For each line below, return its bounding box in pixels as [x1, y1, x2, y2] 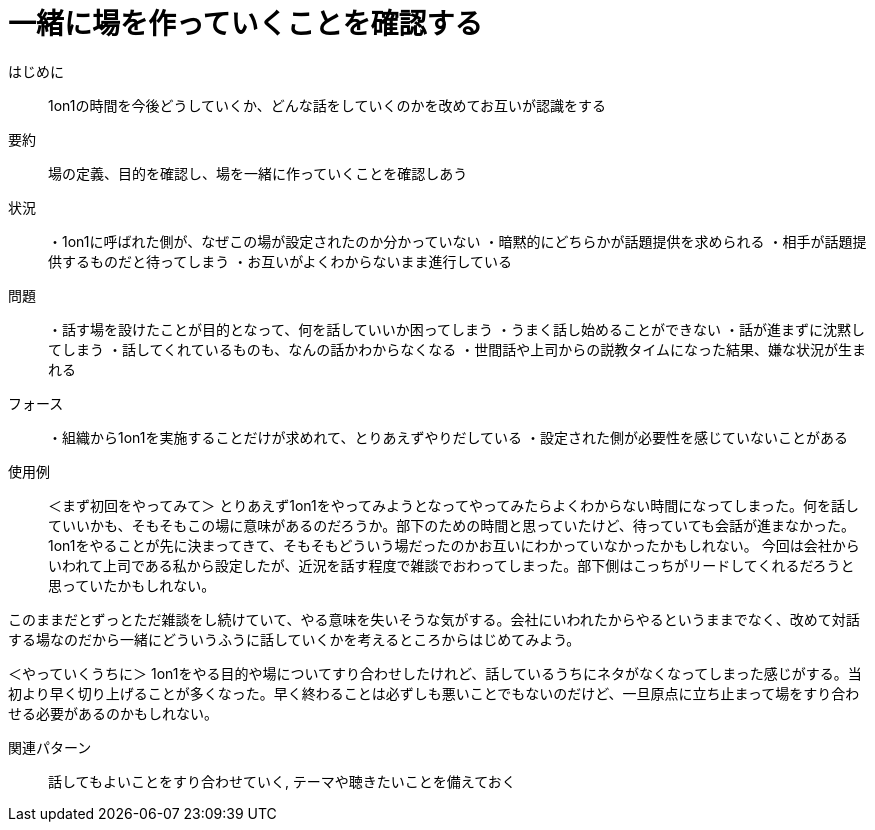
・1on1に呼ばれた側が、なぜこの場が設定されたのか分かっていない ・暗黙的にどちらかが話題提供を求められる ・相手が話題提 [48, 232, 867, 250]
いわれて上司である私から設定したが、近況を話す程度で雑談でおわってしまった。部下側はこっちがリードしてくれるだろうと [48, 556, 855, 574]
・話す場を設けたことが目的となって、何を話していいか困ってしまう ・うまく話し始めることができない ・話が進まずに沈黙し [48, 320, 865, 338]
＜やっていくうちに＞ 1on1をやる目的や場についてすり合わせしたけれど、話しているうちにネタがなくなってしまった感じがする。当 [8, 664, 862, 682]
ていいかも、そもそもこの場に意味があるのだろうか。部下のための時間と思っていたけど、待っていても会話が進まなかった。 [48, 516, 855, 534]
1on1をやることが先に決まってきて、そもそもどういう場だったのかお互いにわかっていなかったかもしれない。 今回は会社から [48, 536, 860, 554]
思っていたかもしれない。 [48, 576, 216, 594]
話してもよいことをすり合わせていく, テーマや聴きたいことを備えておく [48, 772, 516, 790]
